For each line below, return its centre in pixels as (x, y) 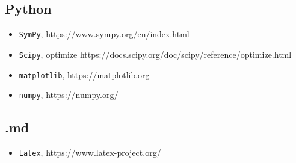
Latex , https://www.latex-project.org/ (90, 152)
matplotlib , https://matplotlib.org (84, 74)
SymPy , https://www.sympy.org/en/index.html (104, 34)
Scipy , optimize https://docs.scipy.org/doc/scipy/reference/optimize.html (155, 54)
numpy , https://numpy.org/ (69, 95)
